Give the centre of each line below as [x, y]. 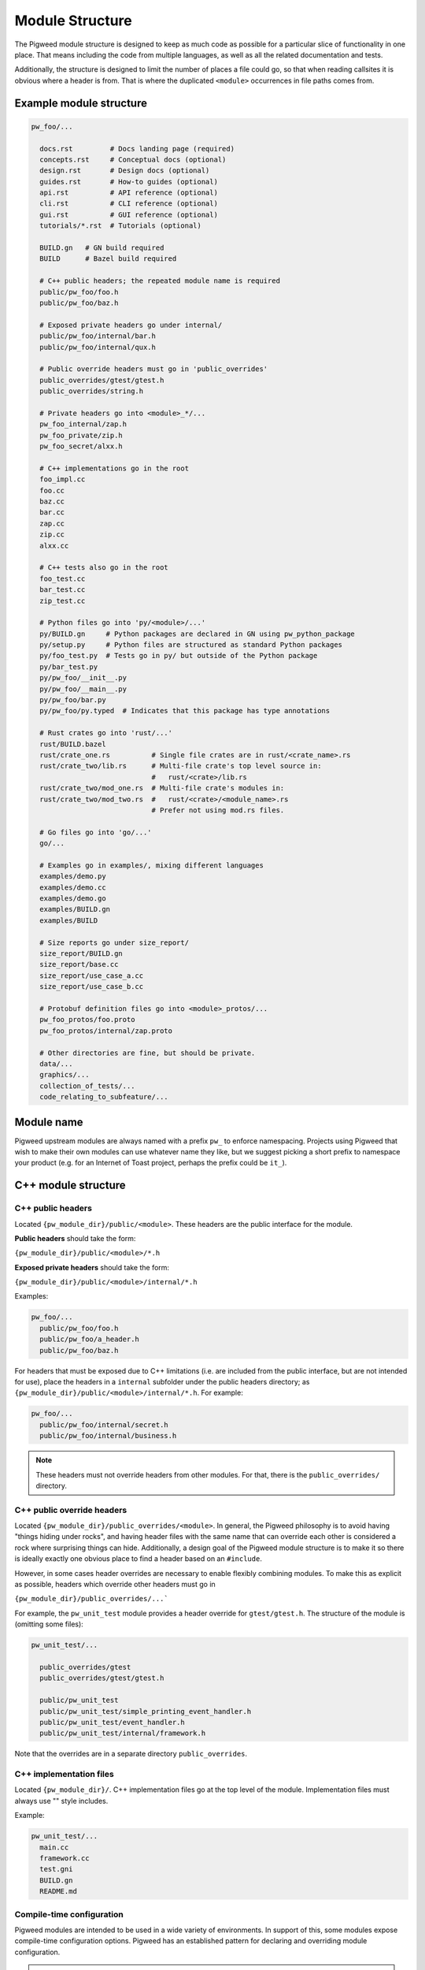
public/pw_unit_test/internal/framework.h [123, 1733]
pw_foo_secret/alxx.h [81, 446]
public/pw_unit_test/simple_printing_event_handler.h [146, 1711]
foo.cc [52, 490]
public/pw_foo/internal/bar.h [98, 336]
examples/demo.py [73, 876]
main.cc [54, 1847]
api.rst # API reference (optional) [129, 193]
